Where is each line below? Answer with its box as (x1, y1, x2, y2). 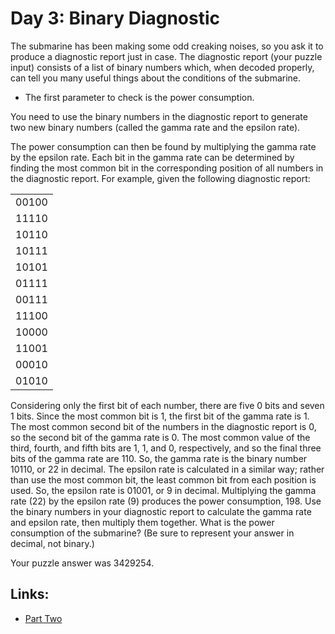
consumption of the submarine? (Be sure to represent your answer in (10, 527, 295, 539)
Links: (10, 586, 50, 603)
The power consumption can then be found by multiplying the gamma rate (10, 140, 317, 152)
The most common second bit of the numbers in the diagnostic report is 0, (10, 420, 317, 432)
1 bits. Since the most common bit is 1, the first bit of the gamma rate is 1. (10, 410, 310, 422)
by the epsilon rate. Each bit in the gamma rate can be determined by (10, 151, 295, 163)
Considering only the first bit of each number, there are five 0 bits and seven (10, 399, 325, 411)
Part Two (24, 612, 63, 624)
